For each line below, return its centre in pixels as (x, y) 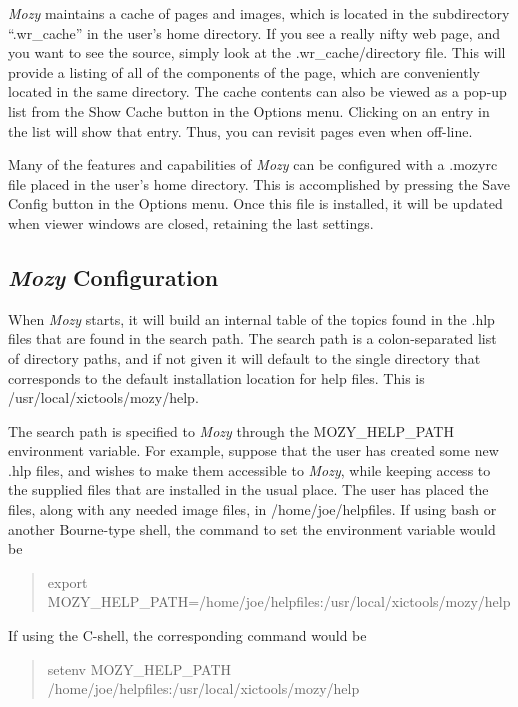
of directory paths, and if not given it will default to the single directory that (244, 357)
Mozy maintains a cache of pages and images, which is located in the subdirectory (259, 13)
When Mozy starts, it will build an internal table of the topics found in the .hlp (251, 318)
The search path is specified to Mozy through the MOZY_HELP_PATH (231, 430)
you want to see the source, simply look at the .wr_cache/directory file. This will (257, 52)
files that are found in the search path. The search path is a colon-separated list (252, 338)
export (67, 581)
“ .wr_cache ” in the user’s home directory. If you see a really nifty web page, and (254, 32)
